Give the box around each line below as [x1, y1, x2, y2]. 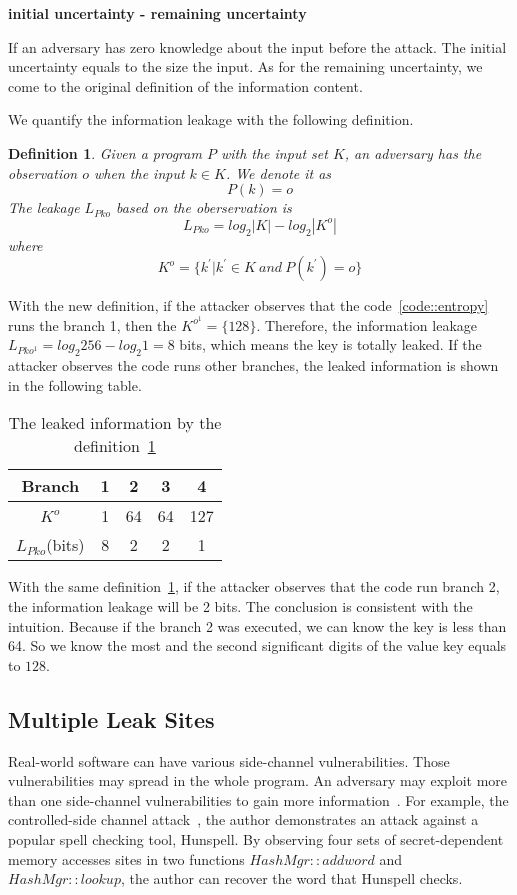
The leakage [8, 197, 80, 218]
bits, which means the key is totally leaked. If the [179, 334, 482, 355]
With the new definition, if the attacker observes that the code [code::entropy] [8, 295, 489, 316]
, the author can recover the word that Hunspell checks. [120, 868, 463, 889]
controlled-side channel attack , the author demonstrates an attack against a [8, 809, 479, 830]
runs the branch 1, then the [8, 314, 177, 335]
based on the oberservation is [116, 197, 292, 218]
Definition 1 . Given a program [8, 142, 202, 163]
